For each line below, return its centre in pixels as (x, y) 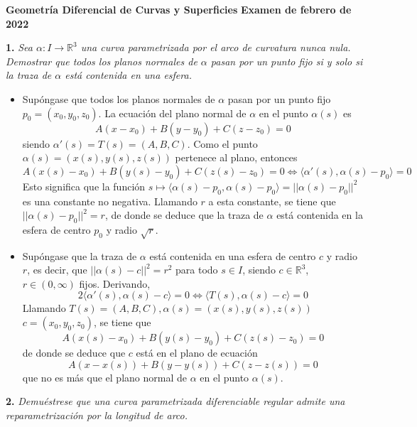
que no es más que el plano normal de (104, 377)
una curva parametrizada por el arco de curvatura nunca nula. (216, 47)
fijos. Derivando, (115, 283)
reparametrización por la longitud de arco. (97, 415)
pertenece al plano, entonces (236, 157)
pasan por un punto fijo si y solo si (287, 61)
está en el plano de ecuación (197, 353)
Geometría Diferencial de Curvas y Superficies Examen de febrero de (179, 9)
